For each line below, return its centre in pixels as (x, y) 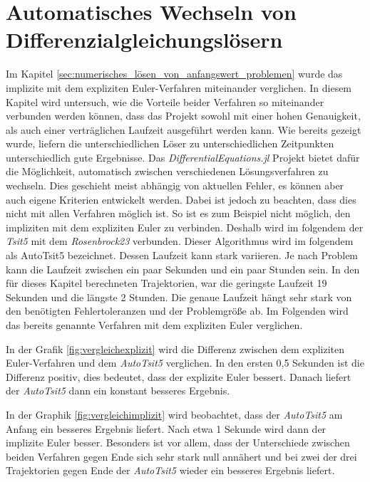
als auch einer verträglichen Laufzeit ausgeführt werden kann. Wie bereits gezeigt (184, 129)
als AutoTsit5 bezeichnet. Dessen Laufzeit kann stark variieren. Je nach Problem (182, 255)
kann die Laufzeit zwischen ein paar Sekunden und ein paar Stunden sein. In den (183, 269)
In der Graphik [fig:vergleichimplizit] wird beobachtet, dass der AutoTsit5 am (174, 414)
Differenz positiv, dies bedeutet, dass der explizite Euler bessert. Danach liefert (179, 376)
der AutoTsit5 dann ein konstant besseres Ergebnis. (118, 391)
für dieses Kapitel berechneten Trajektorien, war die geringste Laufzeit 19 (166, 283)
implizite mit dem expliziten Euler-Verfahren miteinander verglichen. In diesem (179, 87)
